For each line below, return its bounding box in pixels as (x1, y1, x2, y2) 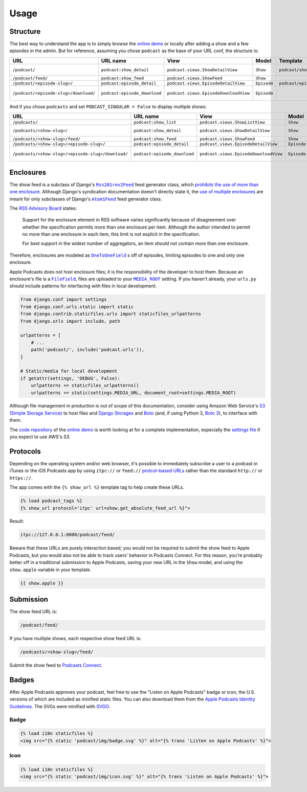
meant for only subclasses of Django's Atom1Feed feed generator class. (9, 196, 162, 202)
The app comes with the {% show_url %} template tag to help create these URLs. (9, 484, 184, 490)
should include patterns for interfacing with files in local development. (9, 283, 157, 289)
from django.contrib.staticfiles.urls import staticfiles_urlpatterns (20, 311, 202, 317)
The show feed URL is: (9, 608, 57, 615)
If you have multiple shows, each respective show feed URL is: (9, 636, 142, 642)
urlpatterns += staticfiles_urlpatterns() (31, 382, 139, 389)
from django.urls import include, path (20, 318, 120, 324)
